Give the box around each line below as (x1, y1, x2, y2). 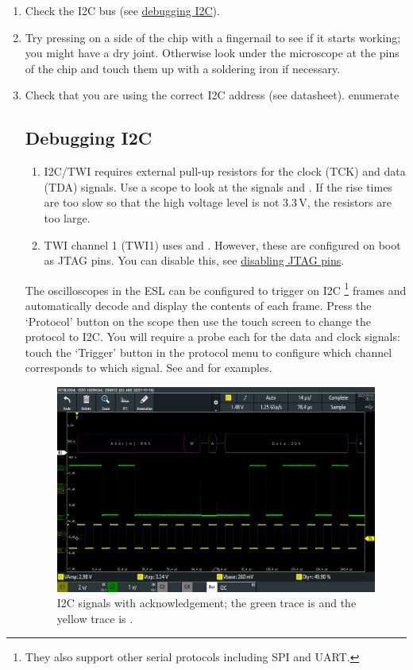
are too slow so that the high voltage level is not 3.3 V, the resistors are (44, 194, 392, 211)
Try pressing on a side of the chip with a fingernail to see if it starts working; (25, 29, 401, 45)
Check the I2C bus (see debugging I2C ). (25, 2, 220, 18)
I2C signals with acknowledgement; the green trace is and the (56, 594, 357, 611)
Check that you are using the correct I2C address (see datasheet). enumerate (25, 87, 399, 103)
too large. (44, 209, 91, 226)
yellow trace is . (56, 610, 133, 626)
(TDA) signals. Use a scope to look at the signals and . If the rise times (44, 178, 392, 195)
